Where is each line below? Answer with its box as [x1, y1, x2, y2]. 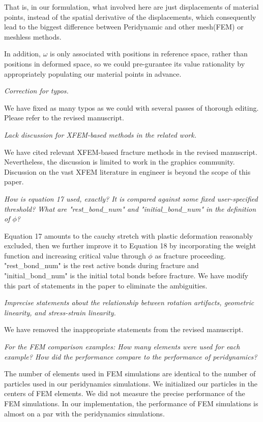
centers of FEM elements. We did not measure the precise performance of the [4, 388, 245, 399]
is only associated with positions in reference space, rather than [50, 48, 248, 59]
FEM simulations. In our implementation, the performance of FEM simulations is [4, 398, 258, 408]
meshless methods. [4, 31, 62, 42]
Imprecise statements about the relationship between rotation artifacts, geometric [4, 297, 254, 308]
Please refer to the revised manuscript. [4, 112, 124, 123]
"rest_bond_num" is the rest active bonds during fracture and [4, 260, 199, 271]
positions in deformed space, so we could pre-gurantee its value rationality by [4, 58, 245, 69]
